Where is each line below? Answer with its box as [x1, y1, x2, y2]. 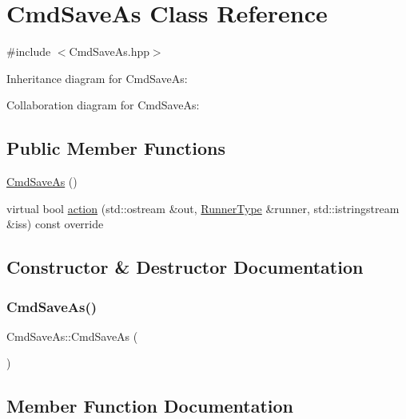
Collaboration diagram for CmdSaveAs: [6, 97, 200, 113]
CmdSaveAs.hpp [69, 43, 149, 60]
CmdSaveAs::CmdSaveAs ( [6, 327, 138, 344]
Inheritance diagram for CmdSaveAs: [6, 69, 188, 86]
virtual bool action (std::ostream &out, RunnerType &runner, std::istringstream [6, 200, 400, 216]
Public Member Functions [6, 136, 225, 160]
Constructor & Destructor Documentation [6, 255, 364, 279]
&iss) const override [6, 215, 104, 232]
